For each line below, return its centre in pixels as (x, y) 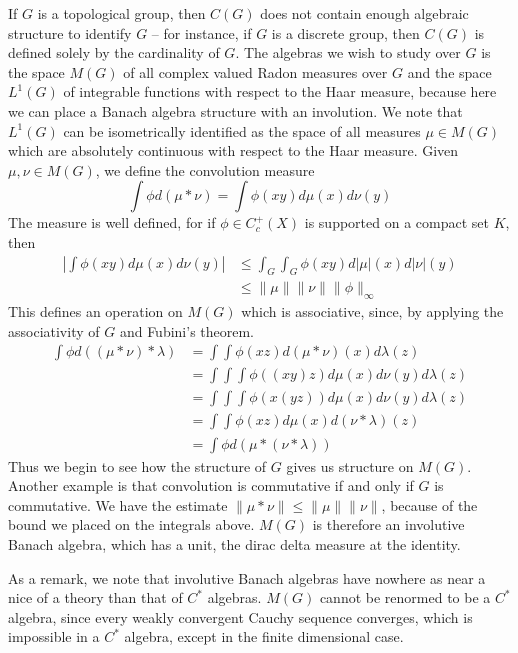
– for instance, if (201, 32)
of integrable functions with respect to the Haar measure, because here (280, 91)
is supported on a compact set (396, 222)
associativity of (54, 330)
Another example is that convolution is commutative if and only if (211, 485)
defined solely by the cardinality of (114, 52)
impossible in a (54, 636)
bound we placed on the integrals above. (131, 524)
